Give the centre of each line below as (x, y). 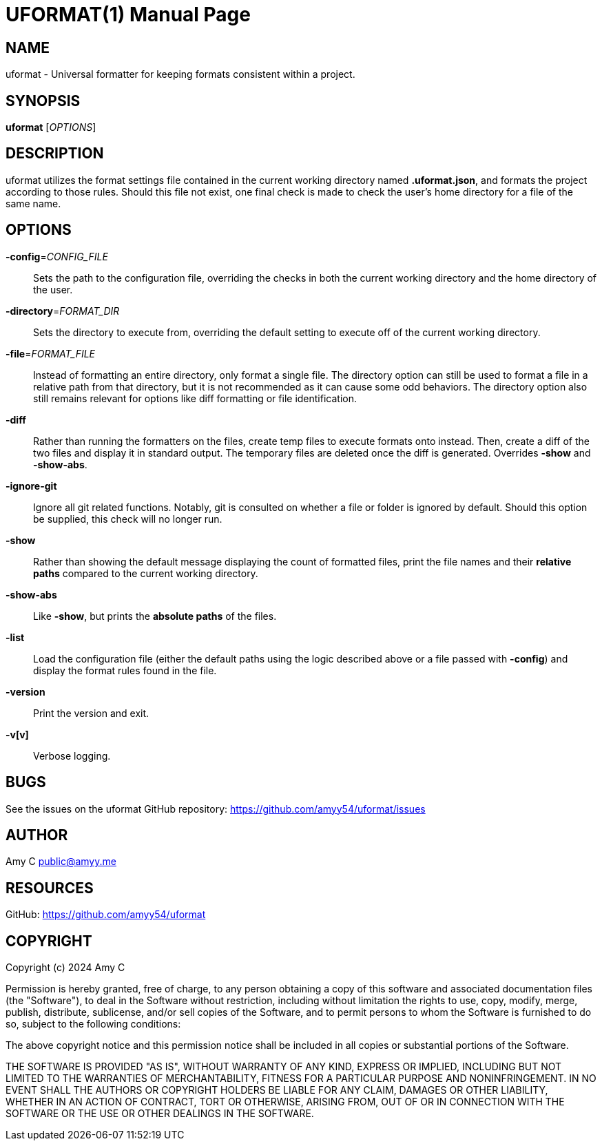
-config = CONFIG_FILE (57, 256)
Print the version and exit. (91, 713)
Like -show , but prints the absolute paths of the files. (155, 616)
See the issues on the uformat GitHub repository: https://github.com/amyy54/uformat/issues (216, 809)
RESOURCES (50, 888)
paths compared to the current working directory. (146, 573)
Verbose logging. (72, 756)
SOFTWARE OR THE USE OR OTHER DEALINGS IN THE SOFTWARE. (160, 1114)
